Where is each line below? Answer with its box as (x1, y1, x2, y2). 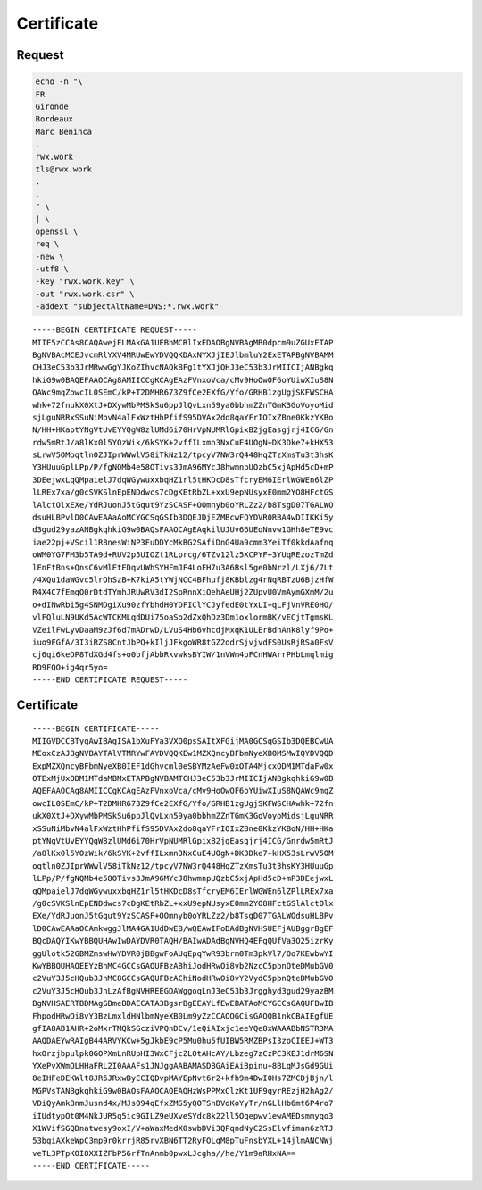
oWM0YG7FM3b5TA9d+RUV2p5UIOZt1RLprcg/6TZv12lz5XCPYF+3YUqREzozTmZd (32, 550, 334, 560)
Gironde (35, 101, 69, 112)
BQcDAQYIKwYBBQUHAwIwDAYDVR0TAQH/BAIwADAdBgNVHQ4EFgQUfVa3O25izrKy (32, 936, 334, 946)
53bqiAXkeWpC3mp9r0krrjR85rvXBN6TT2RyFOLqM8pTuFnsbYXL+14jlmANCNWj (32, 1136, 334, 1146)
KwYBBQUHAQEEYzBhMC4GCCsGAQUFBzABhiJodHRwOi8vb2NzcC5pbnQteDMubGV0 (32, 961, 334, 970)
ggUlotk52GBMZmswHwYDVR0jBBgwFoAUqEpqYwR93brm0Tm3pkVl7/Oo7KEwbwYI (32, 948, 334, 959)
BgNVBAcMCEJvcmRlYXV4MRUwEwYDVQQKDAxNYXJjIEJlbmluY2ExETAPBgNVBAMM (32, 349, 334, 360)
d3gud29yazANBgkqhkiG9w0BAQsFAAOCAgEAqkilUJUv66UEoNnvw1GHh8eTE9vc (32, 525, 334, 535)
